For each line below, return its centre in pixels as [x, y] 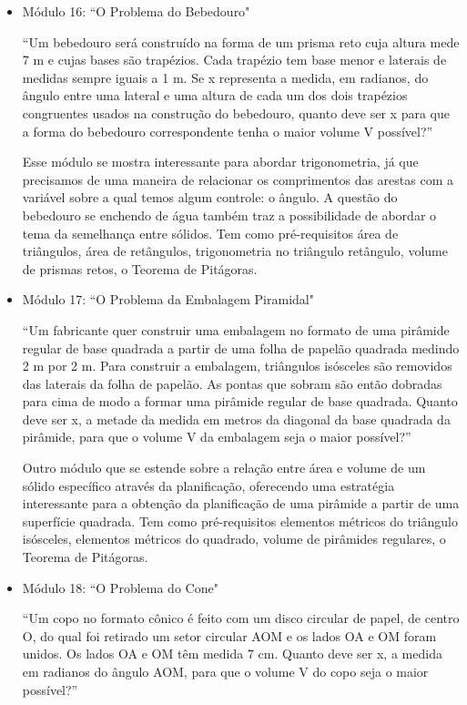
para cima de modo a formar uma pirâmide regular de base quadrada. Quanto [240, 401]
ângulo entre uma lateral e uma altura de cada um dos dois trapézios [215, 95]
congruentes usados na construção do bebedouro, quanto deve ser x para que [236, 112]
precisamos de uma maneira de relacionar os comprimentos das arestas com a [238, 179]
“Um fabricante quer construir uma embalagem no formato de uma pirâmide [236, 329]
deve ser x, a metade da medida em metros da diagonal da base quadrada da [236, 419]
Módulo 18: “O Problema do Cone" [120, 587]
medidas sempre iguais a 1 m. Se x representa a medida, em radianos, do [225, 77]
